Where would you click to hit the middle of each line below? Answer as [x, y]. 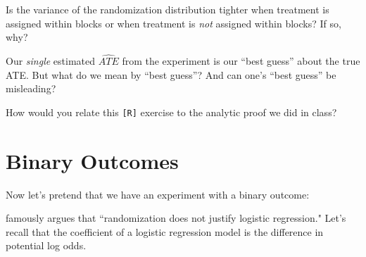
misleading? [31, 88]
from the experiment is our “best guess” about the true [241, 61]
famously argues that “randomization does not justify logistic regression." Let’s [176, 218]
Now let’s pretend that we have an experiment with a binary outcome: [158, 194]
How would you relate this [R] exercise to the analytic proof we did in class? [171, 112]
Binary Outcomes [92, 160]
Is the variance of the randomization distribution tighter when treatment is [168, 9]
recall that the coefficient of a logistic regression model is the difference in [165, 231]
